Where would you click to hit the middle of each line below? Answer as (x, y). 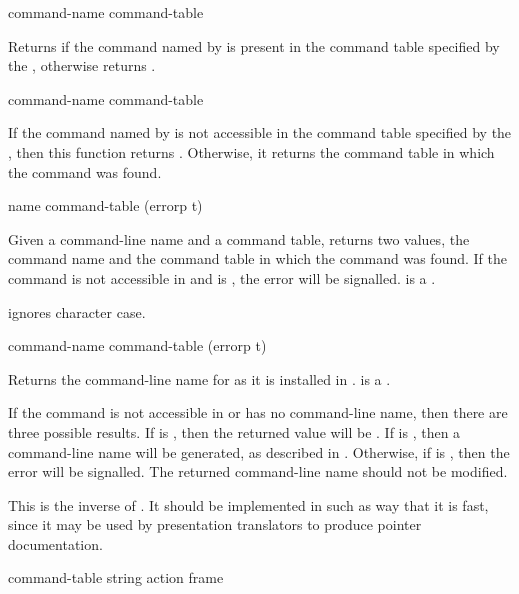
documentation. (55, 543)
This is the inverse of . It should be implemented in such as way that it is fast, (248, 504)
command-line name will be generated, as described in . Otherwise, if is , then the (259, 451)
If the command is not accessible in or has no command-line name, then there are (258, 412)
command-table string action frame (116, 577)
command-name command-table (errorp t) (137, 345)
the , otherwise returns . (82, 65)
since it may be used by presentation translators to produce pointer (215, 524)
